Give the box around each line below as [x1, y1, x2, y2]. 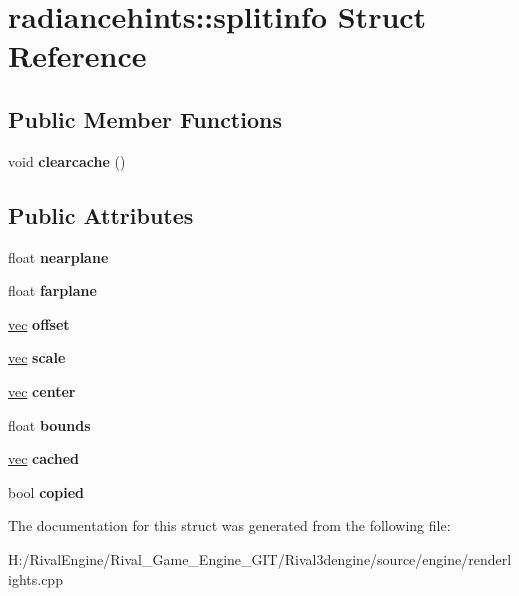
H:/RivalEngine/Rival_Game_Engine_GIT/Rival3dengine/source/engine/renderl [8, 548, 512, 569]
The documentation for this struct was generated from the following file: [8, 515, 451, 536]
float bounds [8, 414, 91, 435]
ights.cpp [8, 568, 63, 589]
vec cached [8, 448, 80, 469]
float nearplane [8, 246, 109, 267]
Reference [8, 35, 147, 76]
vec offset [8, 313, 70, 334]
